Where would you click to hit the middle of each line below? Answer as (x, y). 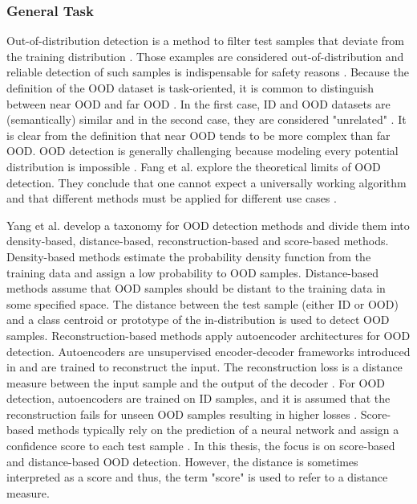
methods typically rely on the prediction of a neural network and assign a (218, 430)
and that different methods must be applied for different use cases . (172, 198)
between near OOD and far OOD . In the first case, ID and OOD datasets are (198, 103)
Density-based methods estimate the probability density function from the (189, 256)
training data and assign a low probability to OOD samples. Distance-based (193, 272)
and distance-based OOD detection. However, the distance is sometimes (182, 461)
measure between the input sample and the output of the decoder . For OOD (196, 382)
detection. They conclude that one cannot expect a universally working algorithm (206, 182)
